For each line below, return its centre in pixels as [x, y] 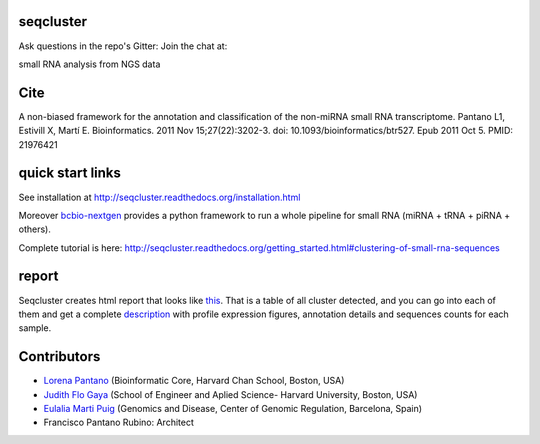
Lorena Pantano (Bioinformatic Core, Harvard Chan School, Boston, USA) [194, 381]
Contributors [59, 356]
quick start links [70, 173]
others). [35, 229]
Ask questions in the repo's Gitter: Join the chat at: [123, 46]
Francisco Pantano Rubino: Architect [118, 422]
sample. [35, 328]
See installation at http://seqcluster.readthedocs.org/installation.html [159, 197]
